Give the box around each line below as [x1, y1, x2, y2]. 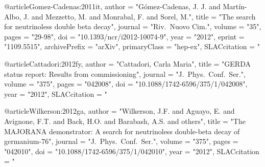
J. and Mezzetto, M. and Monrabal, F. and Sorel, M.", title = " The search [23, 11, 256, 22]
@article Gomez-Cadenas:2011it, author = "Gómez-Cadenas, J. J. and [4, 1, 221, 11]
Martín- [223, 1, 247, 11]
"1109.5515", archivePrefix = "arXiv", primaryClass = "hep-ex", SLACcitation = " [4, 41, 260, 52]
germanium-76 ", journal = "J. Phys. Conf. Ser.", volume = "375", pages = [4, 136, 238, 147]
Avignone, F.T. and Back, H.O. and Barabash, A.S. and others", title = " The [4, 115, 246, 126]
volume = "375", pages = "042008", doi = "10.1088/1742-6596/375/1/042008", [4, 78, 248, 89]
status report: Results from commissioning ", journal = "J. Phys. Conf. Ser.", [4, 68, 246, 79]
